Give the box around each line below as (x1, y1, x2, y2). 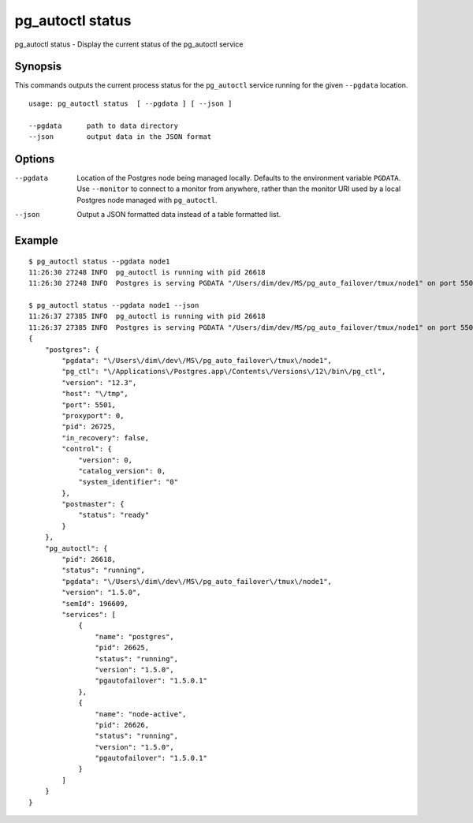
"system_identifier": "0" (78, 477, 179, 487)
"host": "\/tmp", (61, 389, 129, 398)
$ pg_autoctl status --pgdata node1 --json (28, 301, 199, 310)
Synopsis (14, 60, 62, 73)
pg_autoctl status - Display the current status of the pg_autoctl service (14, 39, 244, 49)
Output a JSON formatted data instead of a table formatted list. (76, 210, 281, 219)
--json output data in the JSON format (28, 133, 212, 141)
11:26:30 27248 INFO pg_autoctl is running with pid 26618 (28, 267, 266, 276)
